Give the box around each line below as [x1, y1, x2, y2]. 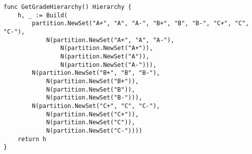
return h [17, 135, 46, 143]
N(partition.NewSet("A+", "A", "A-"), [46, 36, 174, 44]
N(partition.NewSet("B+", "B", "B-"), [32, 69, 160, 77]
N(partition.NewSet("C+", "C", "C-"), [32, 102, 160, 109]
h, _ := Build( [17, 11, 68, 19]
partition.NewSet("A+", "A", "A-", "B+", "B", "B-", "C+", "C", [32, 20, 249, 27]
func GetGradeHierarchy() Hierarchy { [3, 3, 132, 10]
